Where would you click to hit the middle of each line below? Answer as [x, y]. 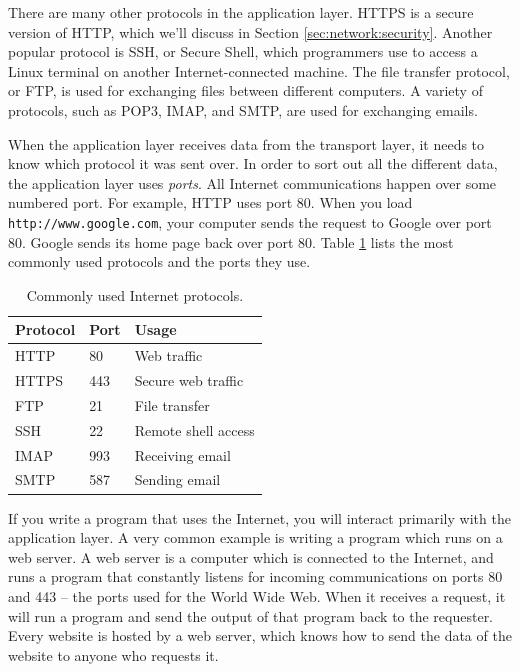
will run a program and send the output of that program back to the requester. [251, 615]
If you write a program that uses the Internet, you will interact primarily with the [259, 517]
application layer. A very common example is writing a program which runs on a [255, 537]
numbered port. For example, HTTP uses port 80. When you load [210, 202]
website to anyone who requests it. [113, 654]
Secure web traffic [189, 380]
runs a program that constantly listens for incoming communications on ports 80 [255, 576]
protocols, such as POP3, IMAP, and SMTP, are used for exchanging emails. [243, 109]
